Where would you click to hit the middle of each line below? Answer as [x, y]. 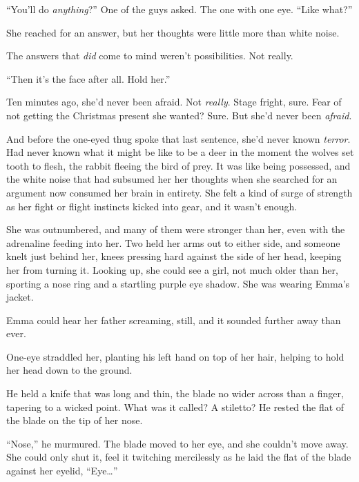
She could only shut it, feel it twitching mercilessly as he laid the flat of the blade [179, 457]
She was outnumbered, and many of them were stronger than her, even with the [176, 229]
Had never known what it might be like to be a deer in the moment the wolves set [180, 152]
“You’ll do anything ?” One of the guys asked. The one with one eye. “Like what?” [179, 9]
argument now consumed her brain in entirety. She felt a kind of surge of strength [179, 192]
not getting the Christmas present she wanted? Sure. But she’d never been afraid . [179, 115]
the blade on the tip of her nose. [75, 420]
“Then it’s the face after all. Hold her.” [88, 78]
